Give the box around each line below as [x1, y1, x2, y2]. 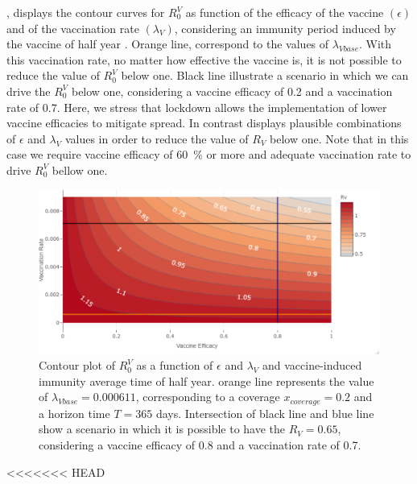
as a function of [136, 357, 213, 374]
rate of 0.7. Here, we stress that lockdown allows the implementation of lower [6, 98, 387, 115]
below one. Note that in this [270, 130, 409, 147]
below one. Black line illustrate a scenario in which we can [121, 67, 409, 84]
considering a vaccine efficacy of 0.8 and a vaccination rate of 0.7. [39, 436, 361, 453]
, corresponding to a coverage [135, 388, 280, 405]
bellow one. [52, 161, 108, 178]
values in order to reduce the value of [64, 130, 249, 147]
